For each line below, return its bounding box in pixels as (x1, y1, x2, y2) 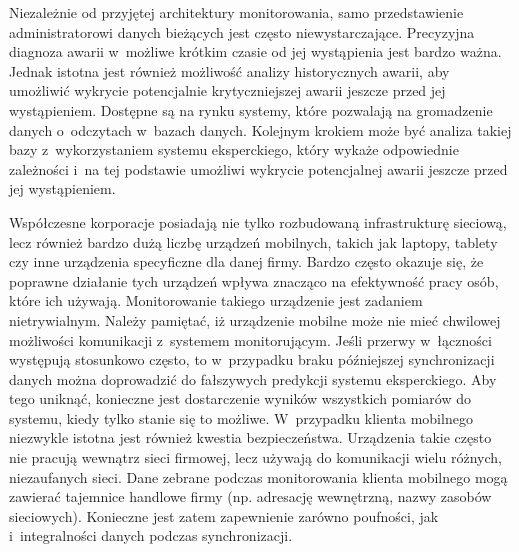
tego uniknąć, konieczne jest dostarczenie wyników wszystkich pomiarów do (9, 388, 471, 409)
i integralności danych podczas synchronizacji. (9, 525, 293, 546)
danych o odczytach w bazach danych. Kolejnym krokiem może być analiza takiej (9, 119, 512, 140)
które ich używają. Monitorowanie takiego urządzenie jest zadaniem (9, 290, 423, 311)
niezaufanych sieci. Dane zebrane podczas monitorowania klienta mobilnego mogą (9, 466, 508, 487)
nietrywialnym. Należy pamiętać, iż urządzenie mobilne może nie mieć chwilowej (9, 309, 501, 330)
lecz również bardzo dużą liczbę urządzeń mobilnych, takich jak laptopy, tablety (9, 231, 498, 252)
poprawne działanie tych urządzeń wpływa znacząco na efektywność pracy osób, (9, 270, 499, 291)
